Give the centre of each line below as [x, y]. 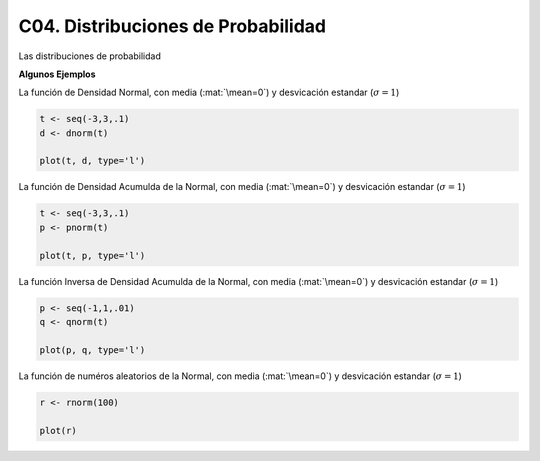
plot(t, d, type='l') [92, 161]
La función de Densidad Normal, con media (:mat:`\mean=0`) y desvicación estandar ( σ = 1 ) [209, 92]
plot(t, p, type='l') [92, 255]
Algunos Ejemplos [57, 74]
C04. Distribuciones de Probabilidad [172, 26]
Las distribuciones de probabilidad [90, 56]
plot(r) [58, 430]
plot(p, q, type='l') [92, 349]
